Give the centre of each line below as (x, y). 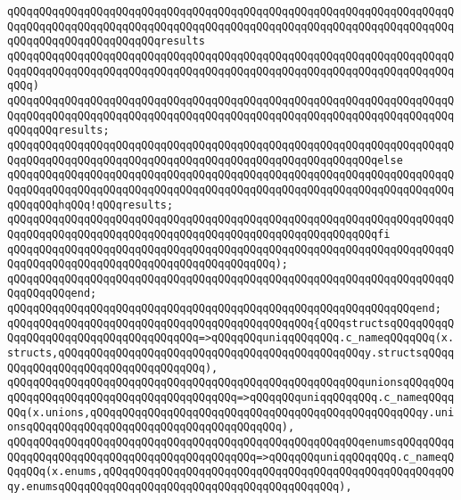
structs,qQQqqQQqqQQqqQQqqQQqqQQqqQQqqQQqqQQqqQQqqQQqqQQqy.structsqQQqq (231, 353)
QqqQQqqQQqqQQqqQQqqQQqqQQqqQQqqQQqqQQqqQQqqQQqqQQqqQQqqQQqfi (199, 234)
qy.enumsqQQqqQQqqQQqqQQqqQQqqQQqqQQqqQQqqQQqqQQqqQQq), (180, 487)
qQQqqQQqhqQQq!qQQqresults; (91, 205)
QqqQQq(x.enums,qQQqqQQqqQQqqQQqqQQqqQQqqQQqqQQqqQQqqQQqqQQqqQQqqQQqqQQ (231, 472)
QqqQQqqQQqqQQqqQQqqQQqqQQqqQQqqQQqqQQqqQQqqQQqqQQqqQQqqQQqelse (205, 160)
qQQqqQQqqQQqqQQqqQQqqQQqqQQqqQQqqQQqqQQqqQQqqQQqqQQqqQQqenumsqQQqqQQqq (231, 443)
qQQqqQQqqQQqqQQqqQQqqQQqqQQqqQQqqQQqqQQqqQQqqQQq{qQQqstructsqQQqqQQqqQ (231, 323)
